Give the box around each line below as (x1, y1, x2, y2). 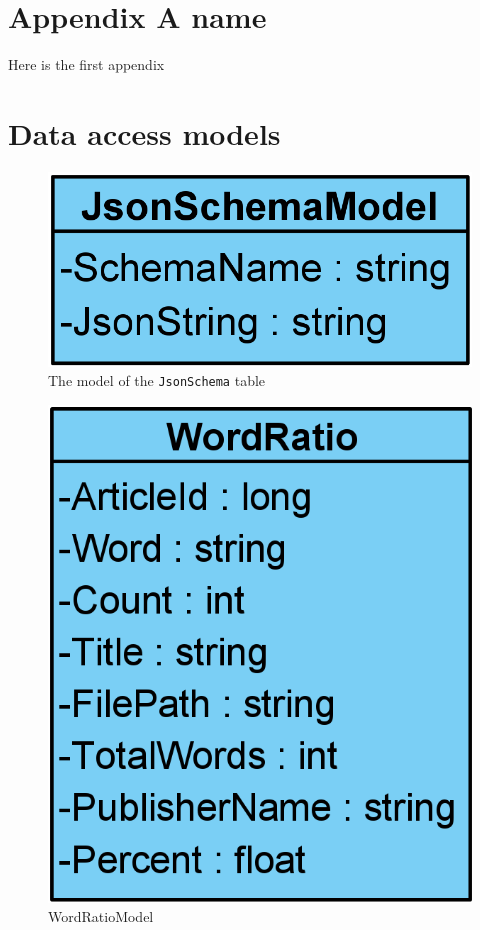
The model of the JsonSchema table (48, 370, 266, 391)
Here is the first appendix (8, 54, 165, 75)
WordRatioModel (48, 906, 154, 927)
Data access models (8, 112, 281, 153)
